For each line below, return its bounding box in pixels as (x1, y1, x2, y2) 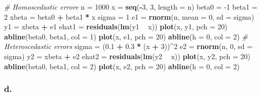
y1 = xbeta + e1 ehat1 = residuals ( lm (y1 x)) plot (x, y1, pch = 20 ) (4, 21, 228, 32)
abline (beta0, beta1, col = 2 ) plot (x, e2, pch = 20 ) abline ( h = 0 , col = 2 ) (4, 61, 240, 71)
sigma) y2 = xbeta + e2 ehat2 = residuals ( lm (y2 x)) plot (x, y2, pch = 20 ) (4, 51, 250, 61)
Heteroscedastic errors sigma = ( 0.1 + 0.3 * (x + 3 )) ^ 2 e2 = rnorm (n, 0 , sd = (4, 41, 253, 52)
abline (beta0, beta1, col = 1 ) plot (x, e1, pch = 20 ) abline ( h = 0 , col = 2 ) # (4, 31, 248, 41)
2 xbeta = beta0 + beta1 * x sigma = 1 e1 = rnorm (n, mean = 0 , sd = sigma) (4, 11, 254, 22)
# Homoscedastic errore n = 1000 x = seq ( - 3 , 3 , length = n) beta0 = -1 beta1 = (4, 2, 257, 12)
